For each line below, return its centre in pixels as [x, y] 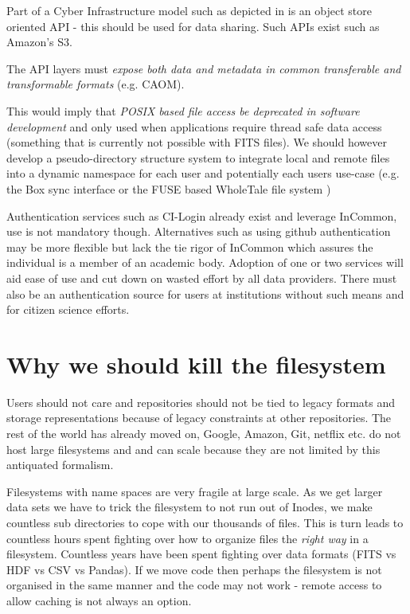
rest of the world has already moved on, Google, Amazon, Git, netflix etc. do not [204, 433]
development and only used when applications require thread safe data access [194, 126]
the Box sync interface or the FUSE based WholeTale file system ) [169, 188]
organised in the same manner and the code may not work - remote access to [194, 585]
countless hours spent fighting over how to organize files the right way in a [187, 538]
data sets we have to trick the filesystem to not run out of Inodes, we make [189, 507]
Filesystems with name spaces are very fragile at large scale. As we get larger [195, 491]
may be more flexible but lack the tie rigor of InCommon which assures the [190, 246]
